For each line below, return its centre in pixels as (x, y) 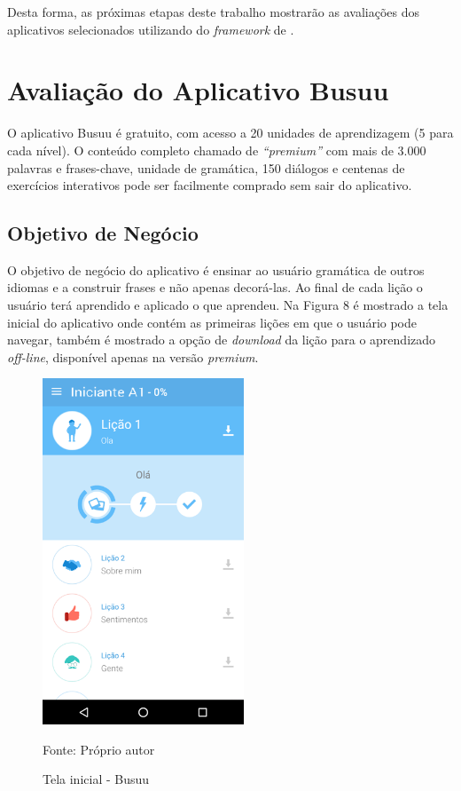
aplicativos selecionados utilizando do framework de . (151, 29)
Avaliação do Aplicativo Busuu (198, 90)
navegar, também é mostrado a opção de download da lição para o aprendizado (222, 340)
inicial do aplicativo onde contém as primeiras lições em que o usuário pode (212, 322)
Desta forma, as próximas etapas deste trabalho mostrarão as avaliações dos (213, 12)
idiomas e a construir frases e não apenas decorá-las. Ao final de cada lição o (215, 287)
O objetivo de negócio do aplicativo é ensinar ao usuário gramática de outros (216, 269)
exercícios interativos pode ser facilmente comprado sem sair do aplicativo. (210, 185)
